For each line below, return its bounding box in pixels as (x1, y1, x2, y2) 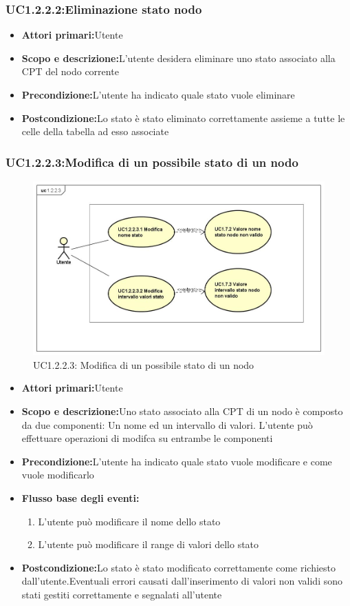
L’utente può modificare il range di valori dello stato (38, 537, 259, 552)
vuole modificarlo (21, 467, 94, 482)
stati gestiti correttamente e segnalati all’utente (21, 587, 222, 601)
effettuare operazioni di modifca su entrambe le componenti (21, 431, 273, 445)
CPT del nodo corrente (21, 64, 119, 79)
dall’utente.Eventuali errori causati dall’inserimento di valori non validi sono (21, 574, 342, 588)
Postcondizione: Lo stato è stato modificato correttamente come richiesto (21, 560, 336, 574)
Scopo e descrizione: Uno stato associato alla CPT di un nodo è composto (21, 404, 343, 418)
